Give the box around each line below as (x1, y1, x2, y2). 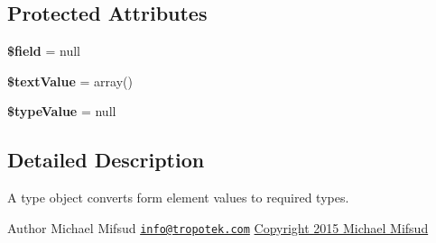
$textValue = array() (7, 71, 133, 90)
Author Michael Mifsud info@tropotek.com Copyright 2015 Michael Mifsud (7, 218, 429, 237)
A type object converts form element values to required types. (7, 188, 349, 207)
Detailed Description (7, 146, 205, 174)
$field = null (7, 41, 80, 60)
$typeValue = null (7, 102, 116, 121)
